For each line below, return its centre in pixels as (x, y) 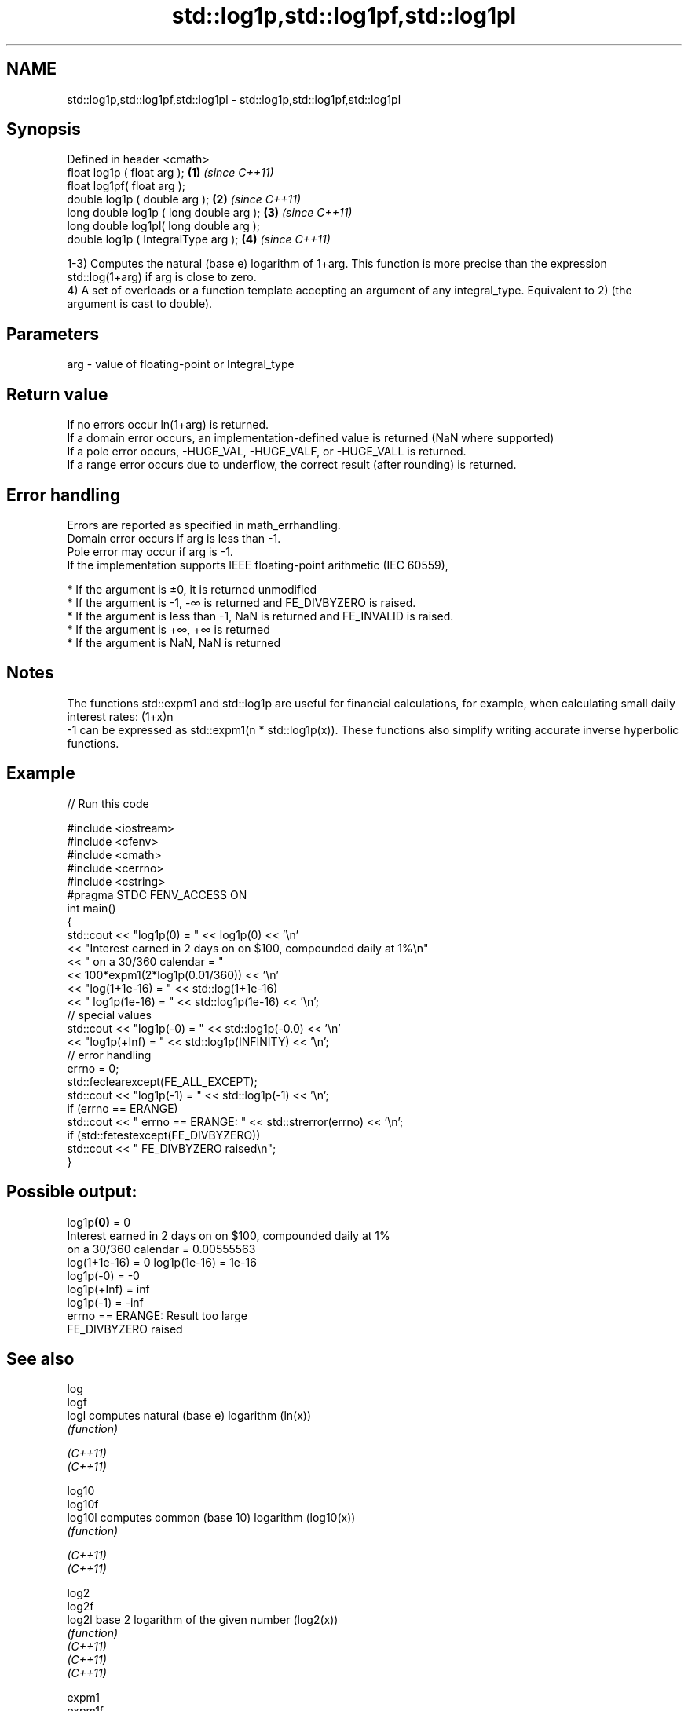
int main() (91, 908)
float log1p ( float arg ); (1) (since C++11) (170, 173)
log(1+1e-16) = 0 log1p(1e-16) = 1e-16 (162, 1262)
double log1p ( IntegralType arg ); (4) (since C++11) (199, 239)
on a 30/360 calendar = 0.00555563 (161, 1249)
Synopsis (44, 130)
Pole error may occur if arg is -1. (150, 551)
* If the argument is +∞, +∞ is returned (168, 629)
